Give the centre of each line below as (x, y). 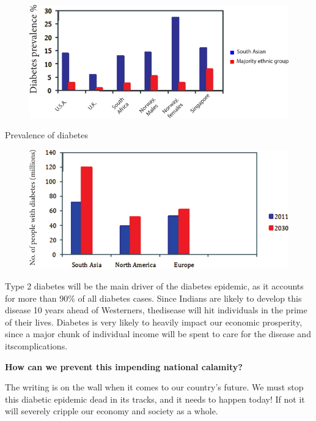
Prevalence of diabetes (47, 135)
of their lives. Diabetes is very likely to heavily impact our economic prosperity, (154, 322)
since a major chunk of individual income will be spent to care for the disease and (158, 334)
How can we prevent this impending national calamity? (124, 366)
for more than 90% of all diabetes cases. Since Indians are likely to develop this (153, 298)
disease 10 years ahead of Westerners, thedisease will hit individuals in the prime (156, 310)
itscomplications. (36, 345)
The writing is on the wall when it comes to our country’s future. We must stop (154, 387)
